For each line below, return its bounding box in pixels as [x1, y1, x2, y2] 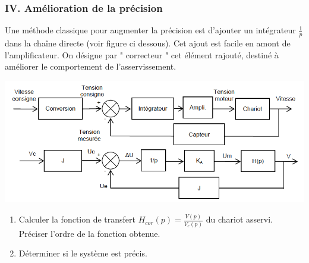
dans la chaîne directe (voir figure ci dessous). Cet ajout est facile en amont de [5, 37, 291, 49]
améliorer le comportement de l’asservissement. [5, 60, 176, 73]
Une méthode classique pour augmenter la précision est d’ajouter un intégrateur [5, 24, 296, 36]
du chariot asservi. [206, 213, 273, 226]
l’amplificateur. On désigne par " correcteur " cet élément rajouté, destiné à [5, 48, 279, 61]
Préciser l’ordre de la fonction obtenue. [18, 227, 160, 239]
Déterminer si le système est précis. [18, 247, 147, 259]
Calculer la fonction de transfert [18, 213, 136, 226]
